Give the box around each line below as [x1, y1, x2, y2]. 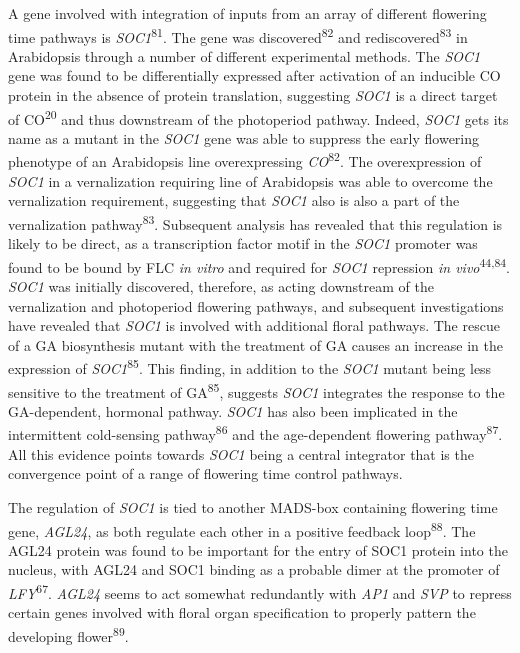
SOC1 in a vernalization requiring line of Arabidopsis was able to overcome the [8, 170, 493, 191]
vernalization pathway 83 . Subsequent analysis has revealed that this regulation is [8, 210, 503, 234]
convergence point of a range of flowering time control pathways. [8, 463, 403, 484]
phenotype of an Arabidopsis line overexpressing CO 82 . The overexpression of [8, 148, 482, 172]
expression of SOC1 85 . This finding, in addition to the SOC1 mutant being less [8, 355, 492, 379]
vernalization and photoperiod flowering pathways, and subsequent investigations [8, 295, 504, 316]
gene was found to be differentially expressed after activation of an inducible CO [8, 65, 501, 86]
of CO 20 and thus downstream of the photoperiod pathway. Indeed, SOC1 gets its [8, 105, 509, 129]
